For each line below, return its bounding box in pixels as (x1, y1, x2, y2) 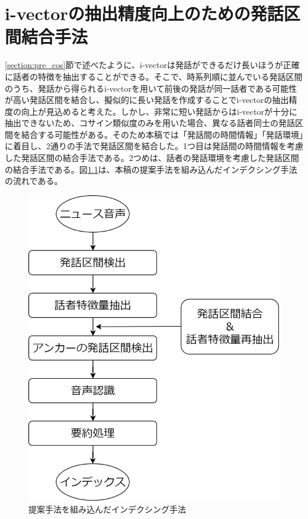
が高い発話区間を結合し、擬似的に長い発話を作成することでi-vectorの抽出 (5, 94, 289, 106)
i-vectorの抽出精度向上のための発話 (5, 1, 284, 25)
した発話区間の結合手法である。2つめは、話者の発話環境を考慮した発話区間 (5, 151, 299, 164)
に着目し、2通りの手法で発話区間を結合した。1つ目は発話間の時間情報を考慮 (5, 140, 303, 152)
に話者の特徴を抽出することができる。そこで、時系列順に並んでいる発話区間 (5, 70, 303, 82)
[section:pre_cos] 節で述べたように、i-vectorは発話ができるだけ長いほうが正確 (5, 59, 300, 71)
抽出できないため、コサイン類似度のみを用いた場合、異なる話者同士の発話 (5, 117, 295, 129)
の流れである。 (5, 175, 63, 187)
